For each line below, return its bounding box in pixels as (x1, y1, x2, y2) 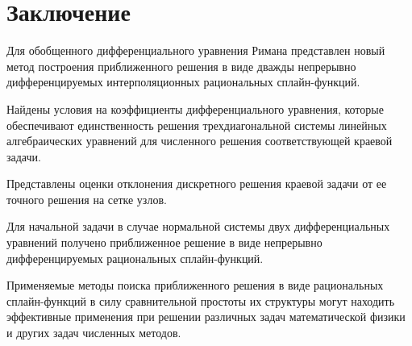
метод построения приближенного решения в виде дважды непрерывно (6, 57, 356, 74)
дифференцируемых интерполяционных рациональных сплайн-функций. (6, 73, 360, 90)
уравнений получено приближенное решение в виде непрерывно (6, 234, 323, 251)
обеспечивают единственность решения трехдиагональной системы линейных (6, 116, 387, 133)
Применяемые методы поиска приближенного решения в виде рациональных (6, 277, 384, 294)
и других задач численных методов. (6, 324, 181, 341)
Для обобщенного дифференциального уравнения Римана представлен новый (6, 42, 385, 59)
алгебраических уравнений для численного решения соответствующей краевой (6, 132, 393, 149)
